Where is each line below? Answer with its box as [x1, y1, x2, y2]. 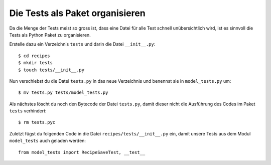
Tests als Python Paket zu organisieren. [9, 32, 91, 38]
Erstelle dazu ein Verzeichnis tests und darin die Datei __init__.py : [9, 41, 156, 47]
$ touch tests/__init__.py [18, 67, 85, 73]
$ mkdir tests [18, 60, 53, 66]
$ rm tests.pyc [18, 119, 56, 125]
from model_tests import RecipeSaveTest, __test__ [18, 149, 146, 155]
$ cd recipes [18, 53, 50, 59]
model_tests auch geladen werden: [9, 138, 86, 144]
